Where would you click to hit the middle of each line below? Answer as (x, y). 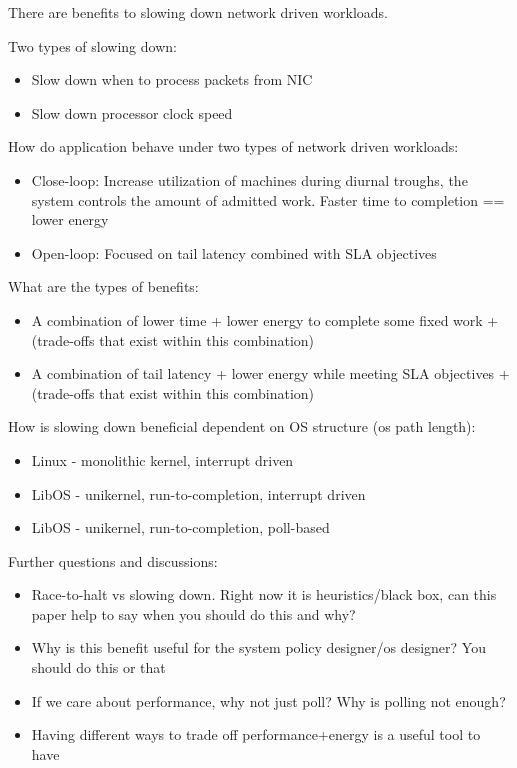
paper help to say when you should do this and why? (193, 613)
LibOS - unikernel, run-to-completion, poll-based (180, 527)
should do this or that (98, 667)
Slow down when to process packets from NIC (172, 79)
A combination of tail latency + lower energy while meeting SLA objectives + (270, 373)
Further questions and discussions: (113, 560)
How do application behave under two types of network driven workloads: (233, 146)
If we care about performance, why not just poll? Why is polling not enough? (268, 700)
